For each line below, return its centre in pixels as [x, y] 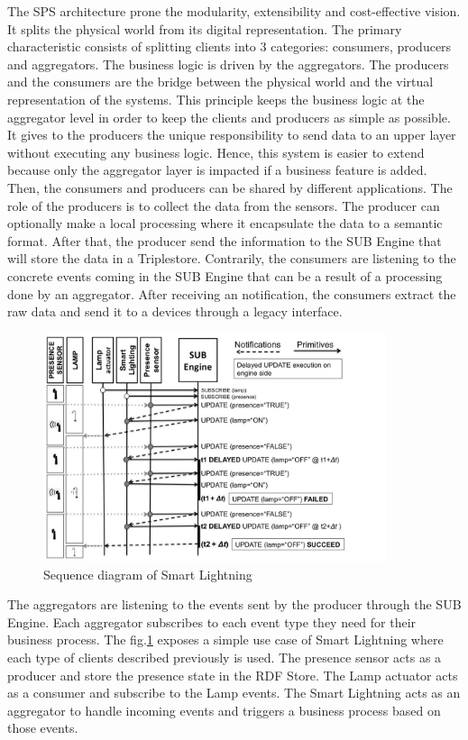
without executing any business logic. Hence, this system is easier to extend [216, 152]
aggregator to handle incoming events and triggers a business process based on [224, 710]
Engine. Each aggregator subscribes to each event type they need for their [212, 621]
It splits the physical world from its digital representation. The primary [205, 28]
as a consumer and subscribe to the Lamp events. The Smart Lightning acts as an [234, 693]
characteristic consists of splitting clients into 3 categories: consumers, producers [229, 46]
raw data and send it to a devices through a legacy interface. [175, 311]
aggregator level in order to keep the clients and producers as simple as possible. [229, 117]
